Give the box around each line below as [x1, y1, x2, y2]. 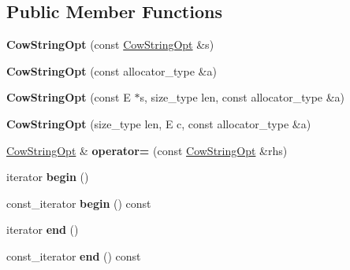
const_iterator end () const [6, 247, 141, 264]
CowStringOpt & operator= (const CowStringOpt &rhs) [6, 142, 288, 158]
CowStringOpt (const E [6, 89, 131, 105]
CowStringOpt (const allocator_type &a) [6, 62, 217, 79]
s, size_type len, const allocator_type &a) [140, 89, 345, 105]
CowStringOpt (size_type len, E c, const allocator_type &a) [6, 115, 311, 131]
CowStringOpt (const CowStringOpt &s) [6, 36, 214, 53]
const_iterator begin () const [6, 194, 151, 211]
